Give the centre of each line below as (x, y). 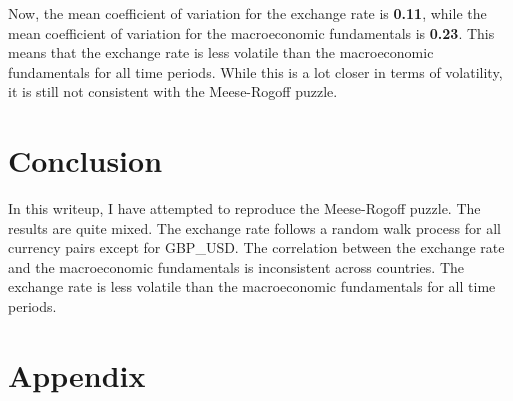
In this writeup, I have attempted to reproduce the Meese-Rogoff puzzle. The (244, 208)
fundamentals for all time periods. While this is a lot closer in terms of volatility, (255, 71)
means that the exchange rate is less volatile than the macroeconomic (221, 52)
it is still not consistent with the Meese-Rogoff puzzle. (173, 91)
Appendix (77, 374)
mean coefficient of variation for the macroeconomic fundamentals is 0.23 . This (251, 32)
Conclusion (85, 160)
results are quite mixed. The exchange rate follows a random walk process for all (254, 227)
